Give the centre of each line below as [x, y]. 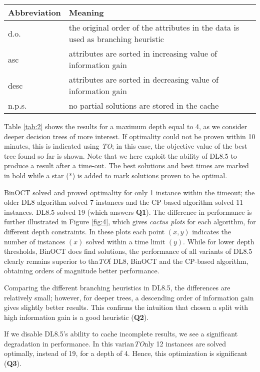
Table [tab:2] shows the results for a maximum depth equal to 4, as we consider [126, 126]
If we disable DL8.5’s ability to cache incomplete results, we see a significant [121, 334]
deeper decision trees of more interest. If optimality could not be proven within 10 [130, 136]
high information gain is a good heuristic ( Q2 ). [76, 317]
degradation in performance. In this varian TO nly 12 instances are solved [115, 343]
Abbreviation [34, 12]
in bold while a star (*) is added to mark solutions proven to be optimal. [116, 175]
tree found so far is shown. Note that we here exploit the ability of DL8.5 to [120, 155]
